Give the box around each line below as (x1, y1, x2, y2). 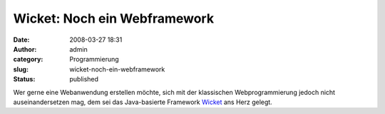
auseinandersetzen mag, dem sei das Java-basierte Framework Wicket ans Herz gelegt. (13, 98, 272, 106)
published (69, 75, 99, 84)
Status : (13, 75, 36, 84)
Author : (13, 45, 37, 53)
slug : (13, 64, 29, 74)
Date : (13, 35, 30, 44)
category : (13, 55, 43, 64)
